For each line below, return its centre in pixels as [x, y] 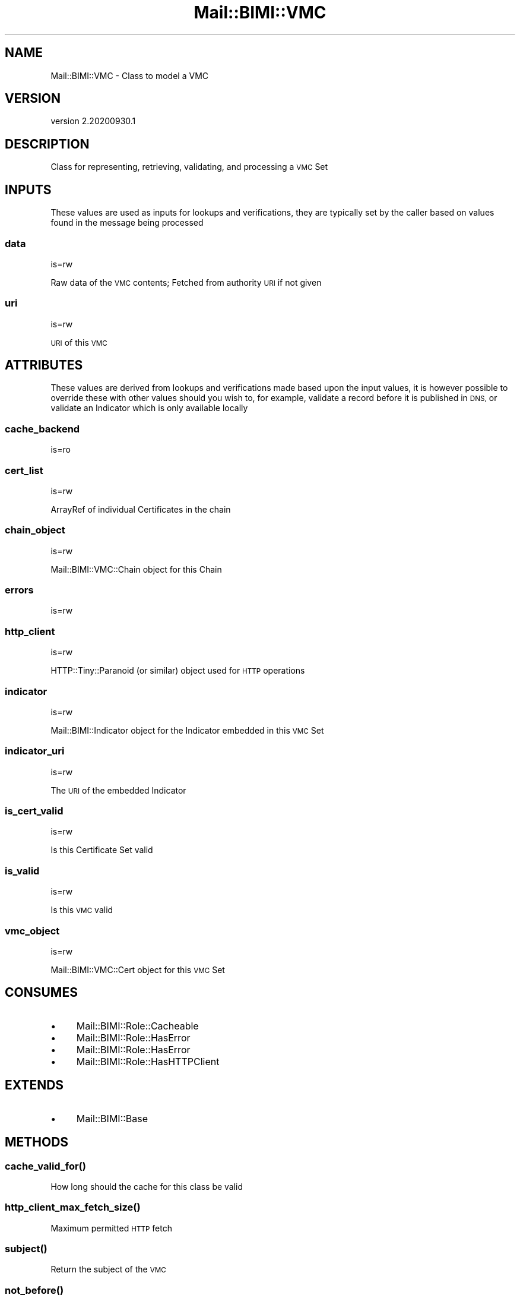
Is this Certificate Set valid [102, 850]
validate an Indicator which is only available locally [149, 408]
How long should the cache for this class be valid [147, 1186]
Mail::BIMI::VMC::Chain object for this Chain [136, 569]
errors [19, 590]
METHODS [37, 1142]
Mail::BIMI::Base [112, 1118]
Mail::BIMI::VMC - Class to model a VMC [130, 75]
